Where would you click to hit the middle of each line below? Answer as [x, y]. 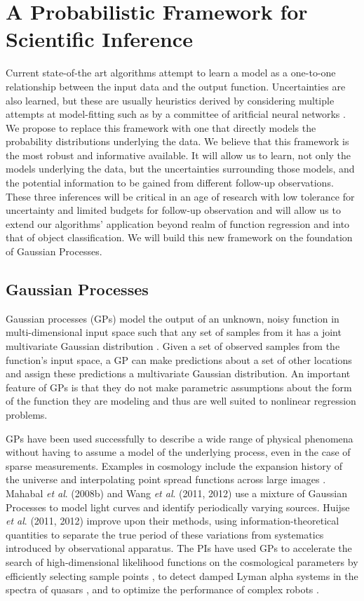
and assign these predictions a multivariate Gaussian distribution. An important [178, 373]
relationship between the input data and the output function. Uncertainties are [176, 86]
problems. [27, 414]
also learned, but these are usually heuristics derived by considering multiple [170, 100]
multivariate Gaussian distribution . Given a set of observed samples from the [173, 346]
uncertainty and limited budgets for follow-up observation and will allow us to [173, 210]
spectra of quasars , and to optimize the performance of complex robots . [162, 589]
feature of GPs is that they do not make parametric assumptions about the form [179, 387]
